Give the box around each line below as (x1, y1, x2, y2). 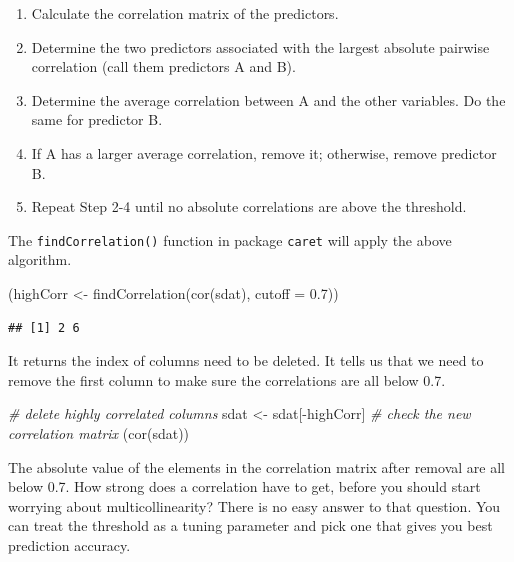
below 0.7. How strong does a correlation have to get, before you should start (8, 476, 481, 497)
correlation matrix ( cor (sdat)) (8, 422, 190, 443)
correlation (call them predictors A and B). (31, 56, 296, 77)
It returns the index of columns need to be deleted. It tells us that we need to (8, 350, 484, 371)
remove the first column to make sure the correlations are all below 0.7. (8, 369, 446, 390)
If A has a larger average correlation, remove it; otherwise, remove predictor (31, 142, 497, 163)
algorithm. (8, 249, 72, 270)
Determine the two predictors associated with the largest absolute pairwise (31, 36, 490, 57)
